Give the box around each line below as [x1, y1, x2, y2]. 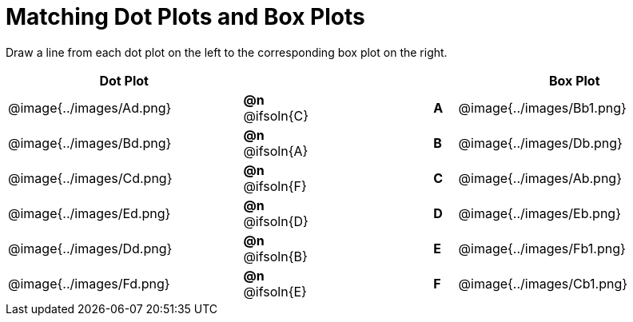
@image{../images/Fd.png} [8, 275, 170, 292]
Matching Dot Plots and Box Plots [6, 3, 365, 30]
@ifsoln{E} [243, 283, 307, 300]
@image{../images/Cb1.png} [458, 275, 628, 292]
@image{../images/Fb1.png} [458, 240, 626, 256]
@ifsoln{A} [243, 142, 309, 159]
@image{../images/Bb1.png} [458, 99, 627, 116]
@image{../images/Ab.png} [458, 169, 622, 186]
